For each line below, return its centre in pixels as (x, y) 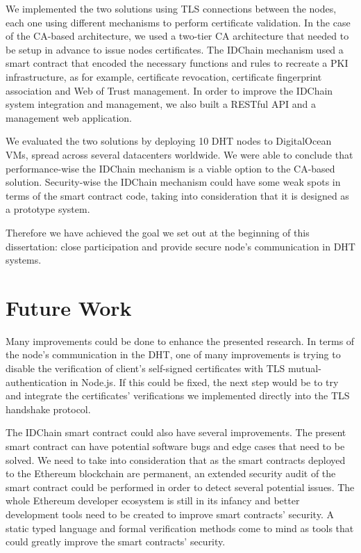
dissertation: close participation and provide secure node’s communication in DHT (180, 246)
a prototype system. (48, 209)
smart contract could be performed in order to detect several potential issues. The (180, 487)
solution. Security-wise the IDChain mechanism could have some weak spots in (173, 182)
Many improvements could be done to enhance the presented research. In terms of (180, 340)
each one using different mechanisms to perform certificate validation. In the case (178, 22)
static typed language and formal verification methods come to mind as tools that (180, 528)
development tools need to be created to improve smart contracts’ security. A (170, 514)
